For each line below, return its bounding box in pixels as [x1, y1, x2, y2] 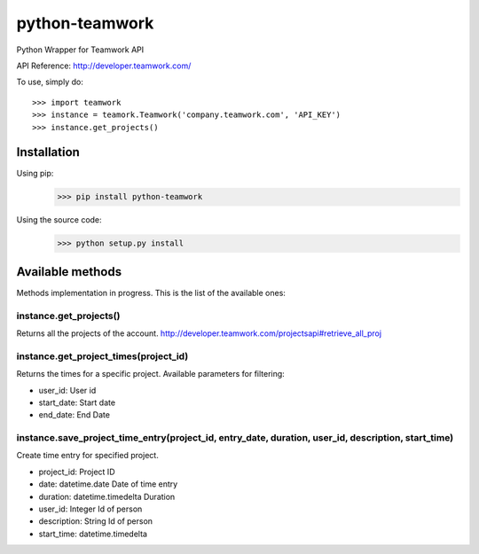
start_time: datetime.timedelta [38, 528, 148, 539]
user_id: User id [38, 385, 97, 395]
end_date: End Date [38, 410, 111, 420]
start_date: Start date [38, 397, 115, 408]
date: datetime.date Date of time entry [38, 479, 178, 489]
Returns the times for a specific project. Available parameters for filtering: [16, 369, 286, 379]
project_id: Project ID [38, 466, 115, 477]
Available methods [16, 264, 122, 279]
